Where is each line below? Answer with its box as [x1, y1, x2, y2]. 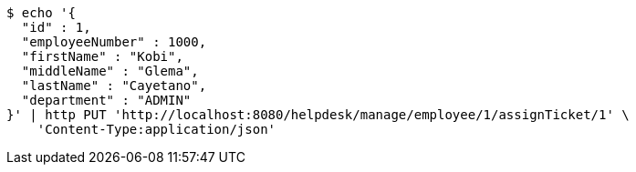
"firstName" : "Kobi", [21, 49, 183, 64]
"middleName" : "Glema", [21, 64, 199, 78]
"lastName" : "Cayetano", [21, 78, 207, 93]
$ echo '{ [6, 5, 76, 20]
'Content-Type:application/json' [36, 122, 276, 137]
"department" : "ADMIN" [21, 93, 192, 107]
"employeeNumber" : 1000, [21, 35, 207, 49]
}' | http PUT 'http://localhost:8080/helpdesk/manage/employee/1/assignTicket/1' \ [6, 107, 630, 122]
